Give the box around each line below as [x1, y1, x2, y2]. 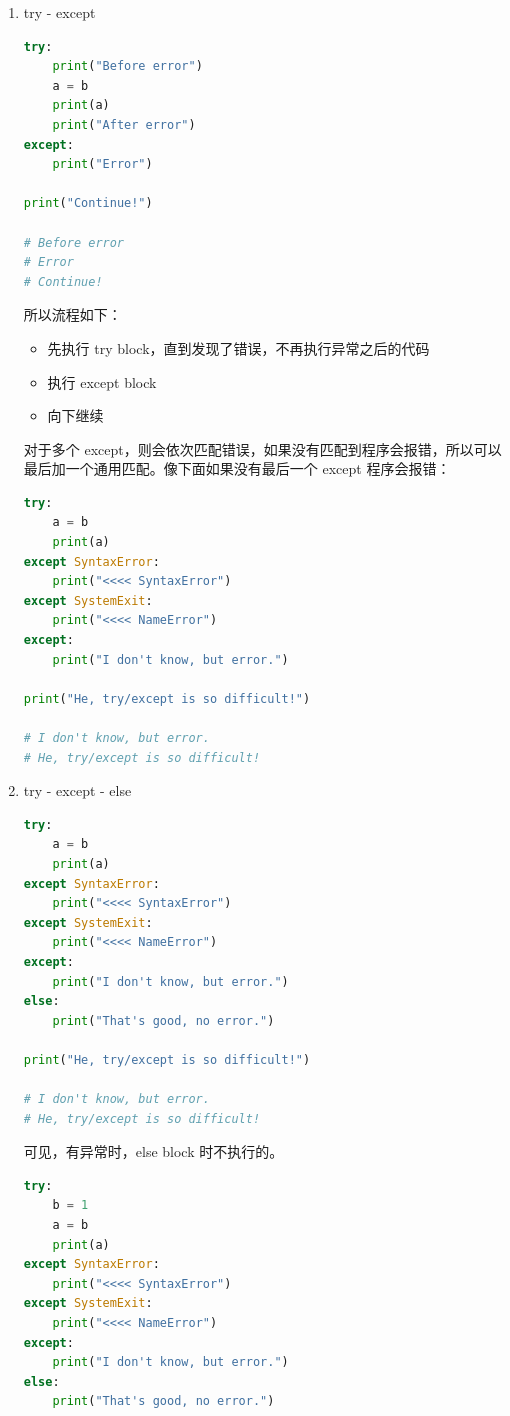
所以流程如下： [23, 304, 122, 325]
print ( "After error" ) [52, 117, 196, 132]
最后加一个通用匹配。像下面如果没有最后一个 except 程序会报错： [23, 458, 451, 479]
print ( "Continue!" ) [23, 196, 153, 211]
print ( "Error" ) [52, 157, 153, 172]
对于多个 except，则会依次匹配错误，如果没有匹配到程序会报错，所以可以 [23, 438, 502, 459]
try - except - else [23, 780, 132, 801]
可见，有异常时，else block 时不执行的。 [23, 1141, 284, 1162]
